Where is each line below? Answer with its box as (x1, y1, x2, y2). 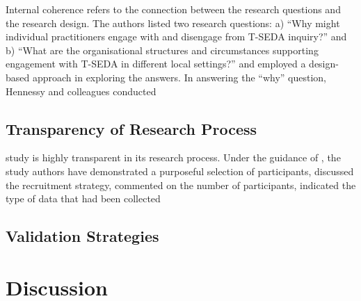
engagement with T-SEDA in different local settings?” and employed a (6, 56, 306, 71)
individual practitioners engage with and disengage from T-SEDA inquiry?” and (6, 29, 347, 44)
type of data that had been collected (6, 191, 161, 206)
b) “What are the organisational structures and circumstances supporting (6, 42, 319, 57)
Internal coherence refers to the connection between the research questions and (6, 2, 341, 16)
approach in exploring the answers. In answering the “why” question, (32, 70, 326, 84)
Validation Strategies (6, 225, 159, 247)
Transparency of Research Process (6, 117, 257, 139)
